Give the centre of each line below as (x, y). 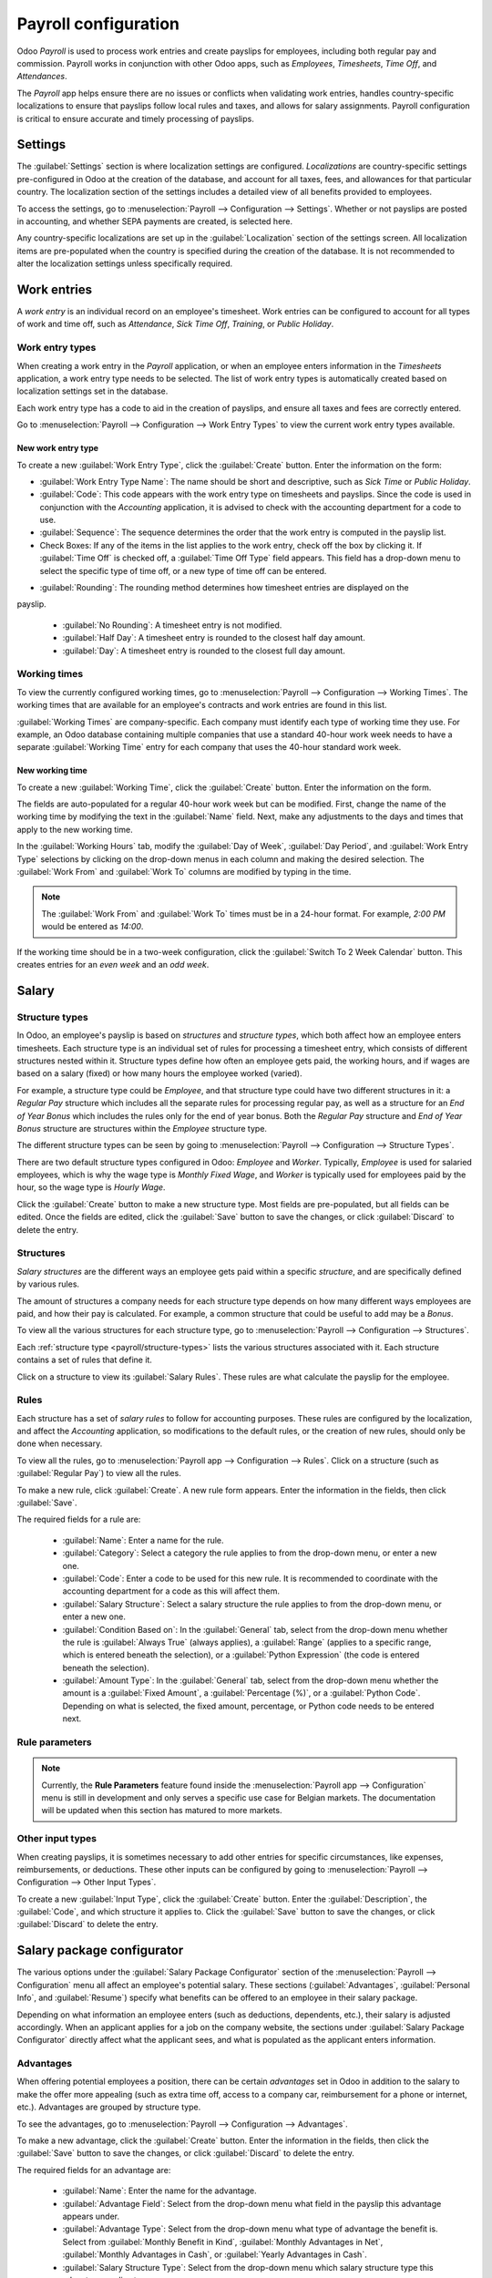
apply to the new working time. (75, 829)
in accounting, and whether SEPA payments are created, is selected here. (155, 221)
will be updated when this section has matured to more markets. (162, 1811)
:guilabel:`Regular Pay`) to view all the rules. (99, 1473)
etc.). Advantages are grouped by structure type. (109, 2107)
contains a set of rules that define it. (84, 1360)
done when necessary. (60, 1443)
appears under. (91, 2216)
